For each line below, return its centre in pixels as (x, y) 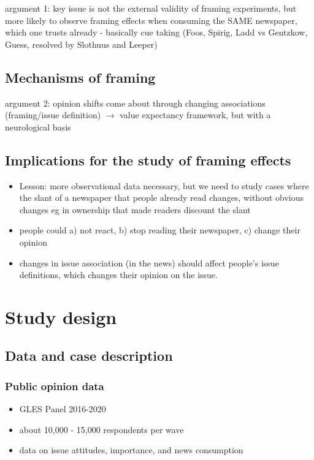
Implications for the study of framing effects (148, 160)
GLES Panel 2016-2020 (63, 409)
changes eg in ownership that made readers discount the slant (135, 209)
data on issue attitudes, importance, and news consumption (131, 450)
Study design (61, 316)
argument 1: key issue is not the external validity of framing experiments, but (151, 8)
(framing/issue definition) (53, 115)
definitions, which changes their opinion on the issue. (118, 275)
